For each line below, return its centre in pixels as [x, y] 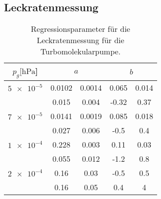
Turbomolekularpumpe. [80, 51]
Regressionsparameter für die [80, 29]
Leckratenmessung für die [80, 40]
